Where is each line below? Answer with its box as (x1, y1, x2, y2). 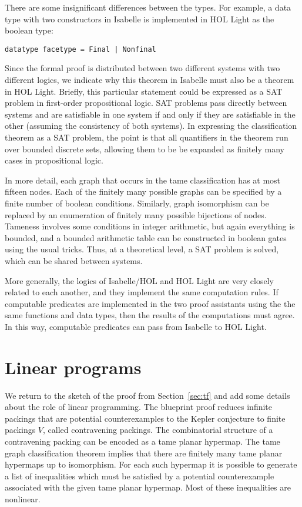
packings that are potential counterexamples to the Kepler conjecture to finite (5, 412, 286, 424)
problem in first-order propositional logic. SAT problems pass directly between (5, 96, 287, 109)
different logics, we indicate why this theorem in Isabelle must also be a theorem (5, 74, 294, 86)
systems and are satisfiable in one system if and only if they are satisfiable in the (5, 108, 296, 120)
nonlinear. (5, 492, 41, 505)
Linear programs (5, 355, 142, 379)
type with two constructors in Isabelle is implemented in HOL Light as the (5, 12, 274, 25)
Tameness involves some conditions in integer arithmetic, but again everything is (5, 220, 295, 232)
